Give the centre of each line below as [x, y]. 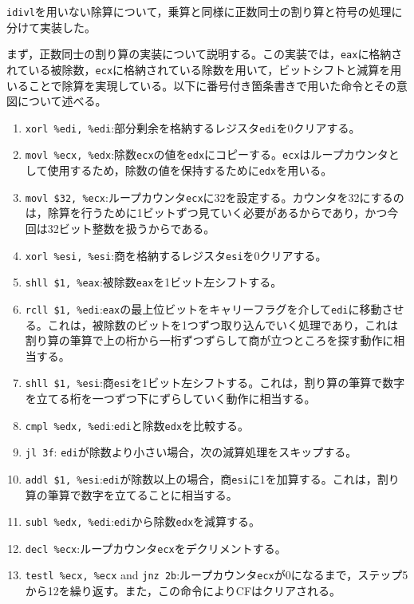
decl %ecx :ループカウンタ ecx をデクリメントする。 [156, 548]
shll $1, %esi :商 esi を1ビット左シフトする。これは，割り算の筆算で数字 [215, 383]
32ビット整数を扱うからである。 [131, 228]
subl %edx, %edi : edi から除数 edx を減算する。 [143, 521]
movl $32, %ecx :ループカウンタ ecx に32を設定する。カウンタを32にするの [215, 197]
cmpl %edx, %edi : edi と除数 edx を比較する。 [137, 425]
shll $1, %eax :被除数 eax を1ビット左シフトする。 [154, 282]
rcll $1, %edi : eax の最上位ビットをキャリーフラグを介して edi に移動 [203, 308]
